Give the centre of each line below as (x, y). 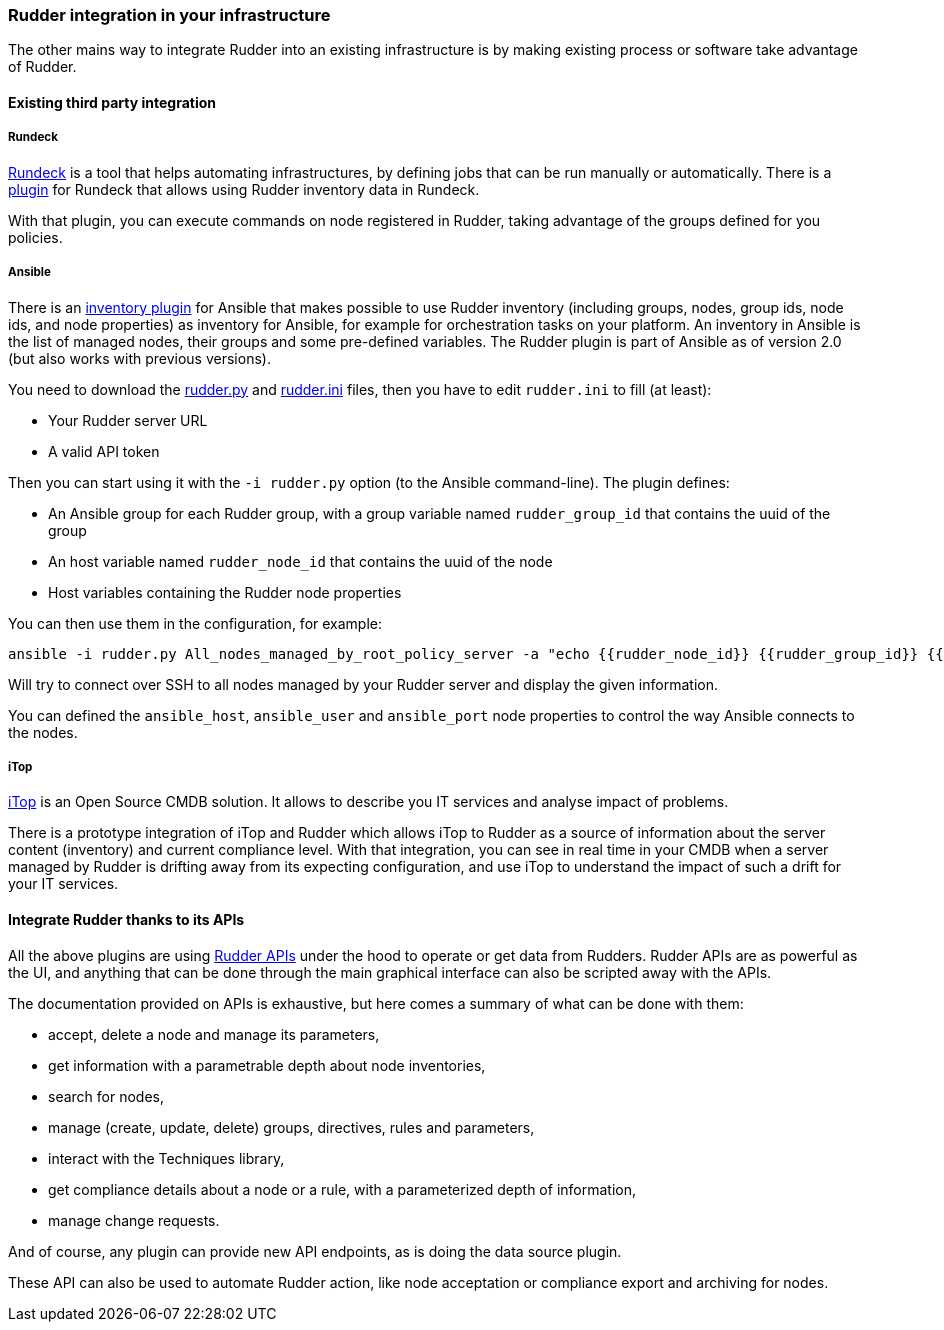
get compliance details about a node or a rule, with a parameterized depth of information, (342, 1189)
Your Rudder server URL (128, 420)
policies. (35, 237)
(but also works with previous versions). (139, 358)
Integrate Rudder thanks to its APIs (126, 919)
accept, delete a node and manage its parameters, (214, 1034)
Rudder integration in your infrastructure (169, 15)
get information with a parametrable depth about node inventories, (267, 1065)
